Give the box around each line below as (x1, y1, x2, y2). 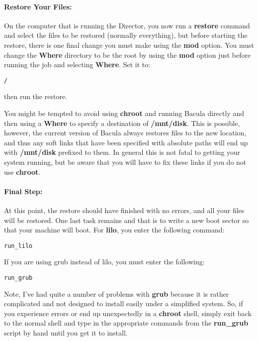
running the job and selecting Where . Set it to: (4, 59, 151, 70)
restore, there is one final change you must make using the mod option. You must (4, 39, 255, 50)
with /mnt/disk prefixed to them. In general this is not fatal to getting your (4, 147, 241, 157)
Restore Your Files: (4, 1, 72, 11)
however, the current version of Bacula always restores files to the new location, (4, 127, 247, 138)
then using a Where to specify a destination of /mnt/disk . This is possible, (4, 117, 240, 128)
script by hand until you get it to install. (4, 328, 128, 338)
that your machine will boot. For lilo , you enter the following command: (4, 225, 225, 235)
